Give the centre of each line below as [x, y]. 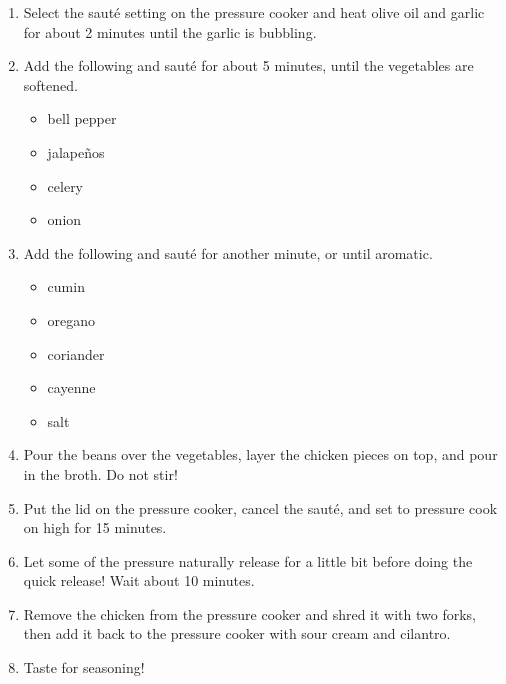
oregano [71, 319]
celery [65, 185]
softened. [50, 84]
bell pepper [82, 118]
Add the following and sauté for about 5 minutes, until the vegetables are [248, 65]
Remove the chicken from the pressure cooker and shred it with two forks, [249, 613]
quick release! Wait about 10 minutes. [139, 580]
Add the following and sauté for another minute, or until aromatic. [228, 252]
